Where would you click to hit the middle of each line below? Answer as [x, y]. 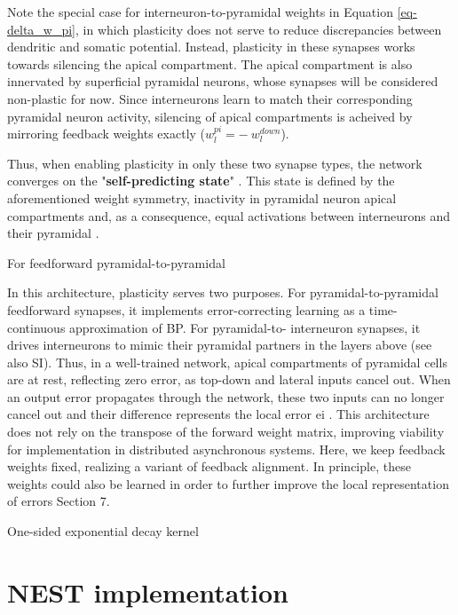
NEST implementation [148, 591]
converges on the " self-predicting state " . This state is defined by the [201, 181]
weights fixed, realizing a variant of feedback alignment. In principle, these [209, 466]
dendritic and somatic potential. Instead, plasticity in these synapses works [211, 47]
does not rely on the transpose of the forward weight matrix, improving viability [226, 432]
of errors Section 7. [59, 501]
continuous [36, 327]
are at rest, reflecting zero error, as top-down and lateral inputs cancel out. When [229, 379]
